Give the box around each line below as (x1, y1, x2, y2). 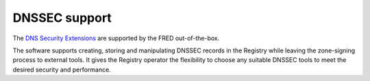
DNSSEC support (12, 10, 112, 25)
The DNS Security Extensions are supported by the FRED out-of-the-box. (12, 34, 220, 42)
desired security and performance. (12, 65, 111, 74)
